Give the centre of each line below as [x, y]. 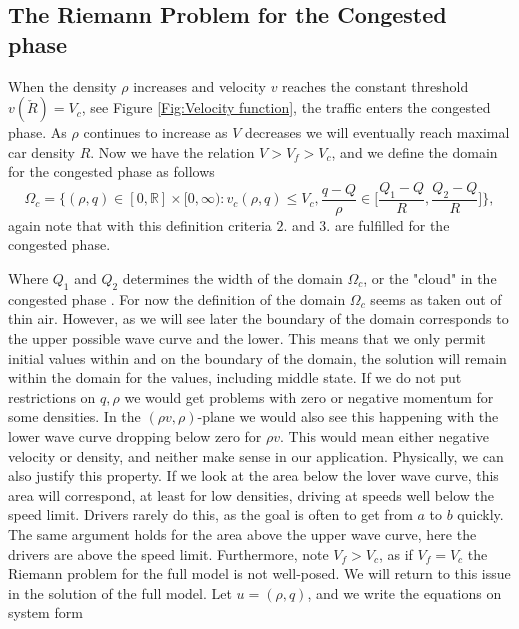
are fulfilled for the [392, 224]
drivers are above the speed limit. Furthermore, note [168, 553]
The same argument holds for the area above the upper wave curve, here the [242, 533]
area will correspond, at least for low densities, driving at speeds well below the [251, 494]
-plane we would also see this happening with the [348, 416]
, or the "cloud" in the [430, 277]
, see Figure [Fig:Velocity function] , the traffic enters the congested [286, 107]
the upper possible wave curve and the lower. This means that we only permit [247, 337]
